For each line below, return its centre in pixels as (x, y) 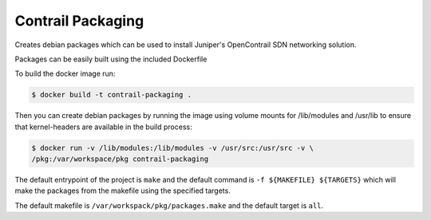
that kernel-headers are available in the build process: (103, 127)
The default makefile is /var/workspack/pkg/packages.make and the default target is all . (169, 205)
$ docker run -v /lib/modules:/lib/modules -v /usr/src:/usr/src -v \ (173, 148)
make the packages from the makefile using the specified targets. (123, 191)
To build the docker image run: (65, 74)
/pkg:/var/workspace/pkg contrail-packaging (120, 159)
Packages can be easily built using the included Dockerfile (111, 59)
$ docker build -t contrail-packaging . (111, 95)
